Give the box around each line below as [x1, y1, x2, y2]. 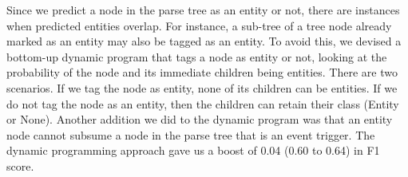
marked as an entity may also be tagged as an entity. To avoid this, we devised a [6, 33, 402, 49]
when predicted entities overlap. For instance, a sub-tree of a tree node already [6, 17, 392, 33]
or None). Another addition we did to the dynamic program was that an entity [6, 111, 393, 128]
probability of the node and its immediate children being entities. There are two [6, 64, 398, 81]
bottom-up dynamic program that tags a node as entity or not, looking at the [6, 48, 387, 65]
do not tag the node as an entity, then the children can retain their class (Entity [6, 95, 399, 112]
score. [6, 157, 34, 174]
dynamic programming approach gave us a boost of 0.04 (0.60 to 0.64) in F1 [6, 142, 380, 159]
